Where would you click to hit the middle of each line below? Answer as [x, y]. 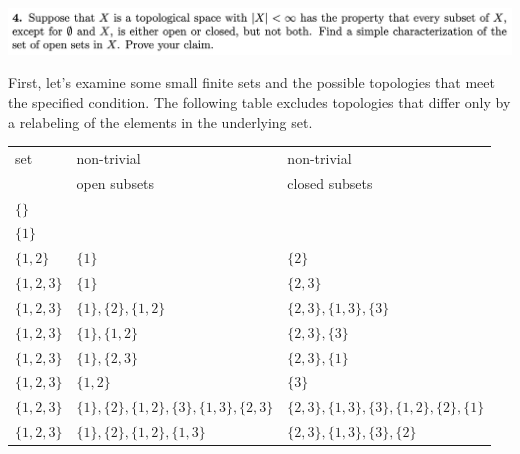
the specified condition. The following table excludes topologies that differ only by [259, 101]
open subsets [115, 182]
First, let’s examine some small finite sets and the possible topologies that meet [251, 82]
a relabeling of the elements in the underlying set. [160, 121]
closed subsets [330, 182]
